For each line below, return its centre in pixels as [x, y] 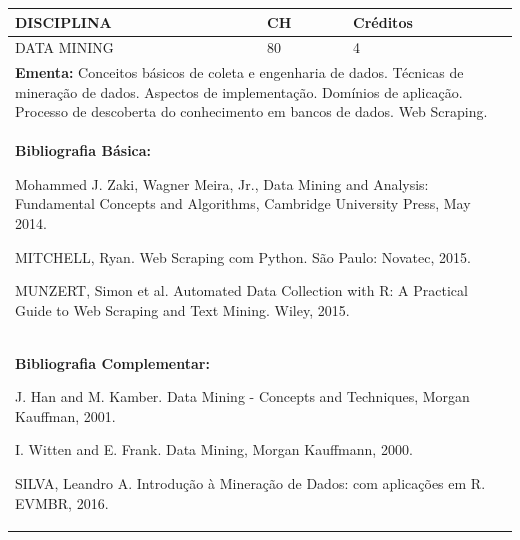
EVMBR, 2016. [62, 502]
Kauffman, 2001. [65, 415]
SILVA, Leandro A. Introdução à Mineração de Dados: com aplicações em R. [250, 483]
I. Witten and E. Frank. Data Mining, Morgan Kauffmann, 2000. [214, 449]
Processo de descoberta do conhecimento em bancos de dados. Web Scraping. [251, 111]
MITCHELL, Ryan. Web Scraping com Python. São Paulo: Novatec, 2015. [243, 256]
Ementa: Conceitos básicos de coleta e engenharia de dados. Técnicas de [239, 72]
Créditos [383, 21]
